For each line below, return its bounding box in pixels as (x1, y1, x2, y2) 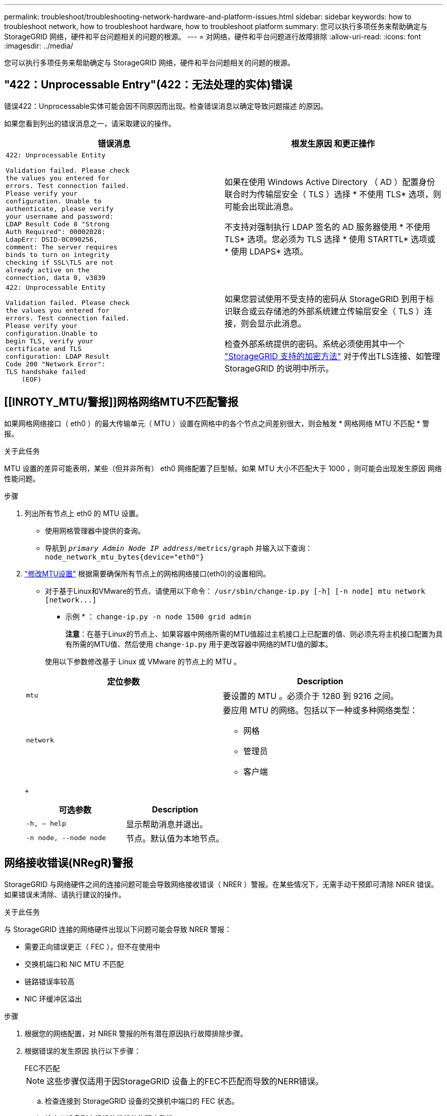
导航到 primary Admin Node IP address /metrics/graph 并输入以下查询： (45, 543, 313, 552)
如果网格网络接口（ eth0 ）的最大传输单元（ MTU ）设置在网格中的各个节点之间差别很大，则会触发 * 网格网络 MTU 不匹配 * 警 (4, 418, 430, 428)
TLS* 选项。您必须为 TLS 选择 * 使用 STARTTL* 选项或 (225, 234, 436, 245)
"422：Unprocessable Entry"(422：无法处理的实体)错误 (4, 78, 292, 91)
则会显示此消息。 (241, 318, 307, 329)
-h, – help (26, 820, 66, 828)
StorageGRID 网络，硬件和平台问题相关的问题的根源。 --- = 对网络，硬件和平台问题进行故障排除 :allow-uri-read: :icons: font (4, 32, 421, 41)
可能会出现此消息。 (225, 201, 299, 212)
